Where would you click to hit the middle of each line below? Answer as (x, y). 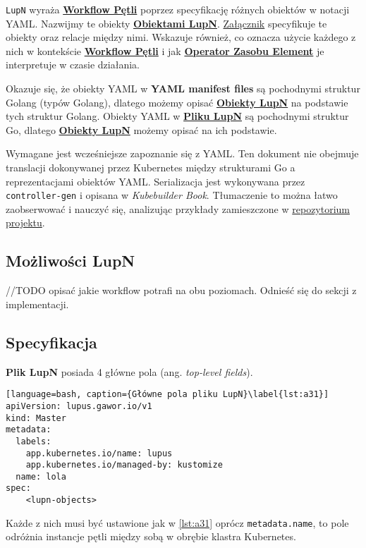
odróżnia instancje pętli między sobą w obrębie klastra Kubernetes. (151, 536)
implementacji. (37, 304)
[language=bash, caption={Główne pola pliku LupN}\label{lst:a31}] (167, 395)
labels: (33, 441)
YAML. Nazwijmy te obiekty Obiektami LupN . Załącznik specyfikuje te (166, 23)
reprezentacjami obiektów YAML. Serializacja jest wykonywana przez (155, 181)
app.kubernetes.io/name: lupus (99, 453)
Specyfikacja (51, 342)
